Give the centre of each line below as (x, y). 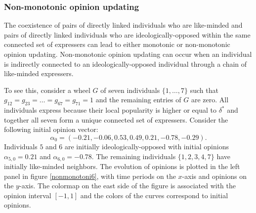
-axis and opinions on (214, 176)
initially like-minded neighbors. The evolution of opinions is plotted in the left (122, 166)
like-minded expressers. (39, 73)
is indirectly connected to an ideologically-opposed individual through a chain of (126, 64)
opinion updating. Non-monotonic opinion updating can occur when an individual (128, 54)
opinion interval (28, 195)
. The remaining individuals (134, 156)
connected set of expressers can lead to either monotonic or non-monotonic (117, 44)
